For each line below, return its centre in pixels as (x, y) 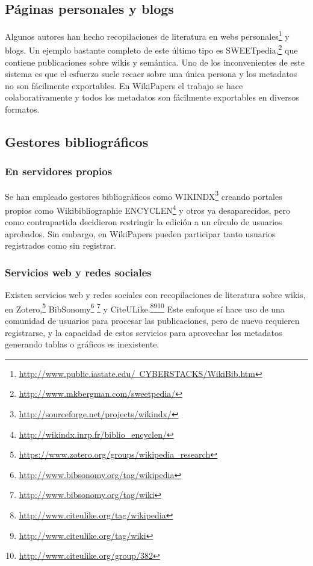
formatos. (22, 109)
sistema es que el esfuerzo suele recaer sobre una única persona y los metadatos (151, 74)
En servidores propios (59, 171)
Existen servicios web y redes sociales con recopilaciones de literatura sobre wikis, (155, 295)
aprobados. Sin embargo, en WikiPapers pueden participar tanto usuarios (140, 233)
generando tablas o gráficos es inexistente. (82, 344)
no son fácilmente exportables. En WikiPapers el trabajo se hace (124, 85)
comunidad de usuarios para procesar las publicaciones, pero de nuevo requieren (152, 321)
